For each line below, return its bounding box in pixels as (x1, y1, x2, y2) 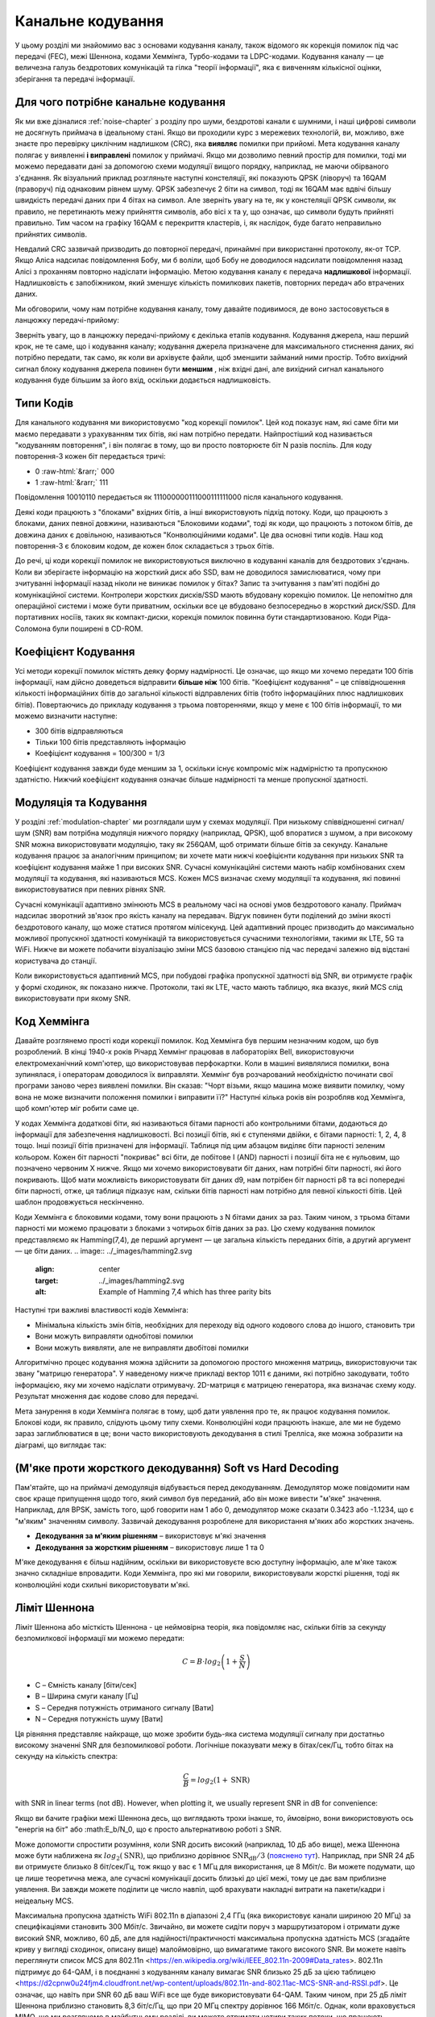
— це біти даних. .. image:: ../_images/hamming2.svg (14, 1246, 193, 1255)
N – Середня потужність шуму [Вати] (35, 1714, 164, 1724)
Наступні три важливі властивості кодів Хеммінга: (14, 1305, 188, 1315)
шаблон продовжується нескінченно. (14, 1197, 145, 1207)
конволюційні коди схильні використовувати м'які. (14, 1580, 190, 1589)
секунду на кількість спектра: (14, 1752, 118, 1761)
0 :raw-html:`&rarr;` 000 (35, 466, 114, 476)
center (98, 1264, 121, 1274)
